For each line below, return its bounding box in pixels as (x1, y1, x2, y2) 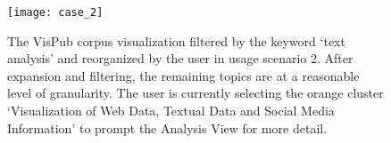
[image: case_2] (7, 6, 104, 19)
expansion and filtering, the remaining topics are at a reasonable (7, 66, 360, 84)
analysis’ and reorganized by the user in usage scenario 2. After (7, 49, 354, 68)
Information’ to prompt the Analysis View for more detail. (7, 118, 328, 137)
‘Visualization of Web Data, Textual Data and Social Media (7, 101, 335, 120)
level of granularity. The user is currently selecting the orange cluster (7, 83, 384, 102)
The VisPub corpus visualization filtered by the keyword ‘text (7, 31, 345, 50)
